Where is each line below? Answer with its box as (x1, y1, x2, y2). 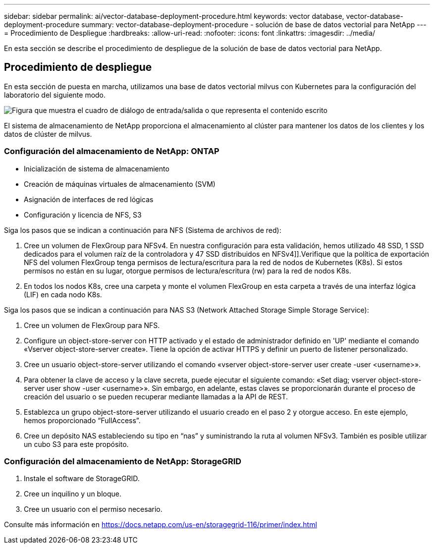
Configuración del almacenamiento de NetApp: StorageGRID (4, 456, 242, 466)
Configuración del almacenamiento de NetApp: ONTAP (4, 146, 219, 157)
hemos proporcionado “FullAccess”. (24, 416, 141, 425)
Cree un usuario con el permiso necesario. (24, 505, 163, 514)
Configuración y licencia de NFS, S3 (24, 210, 142, 219)
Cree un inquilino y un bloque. (24, 490, 121, 498)
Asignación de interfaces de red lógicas (24, 195, 154, 204)
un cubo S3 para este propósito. (24, 439, 129, 448)
